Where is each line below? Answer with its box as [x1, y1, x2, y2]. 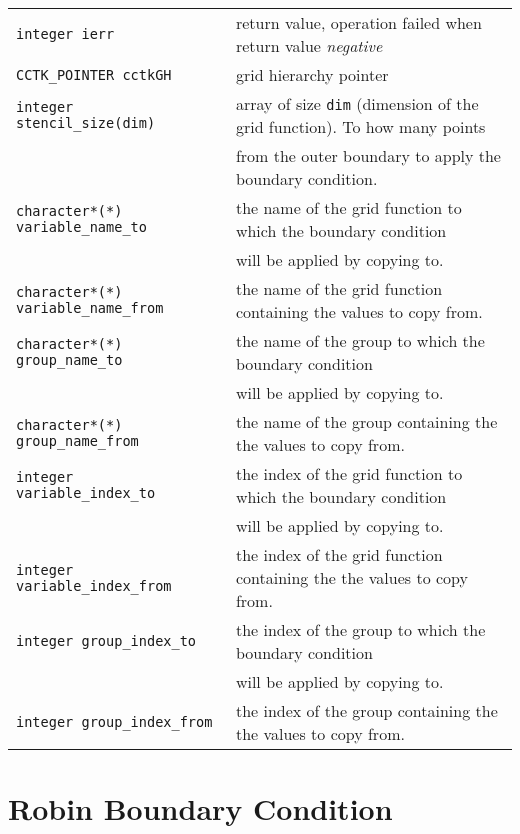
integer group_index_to [16, 633, 197, 649]
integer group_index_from [16, 714, 213, 730]
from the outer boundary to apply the [235, 144, 501, 167]
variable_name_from [16, 300, 164, 316]
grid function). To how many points [235, 115, 486, 138]
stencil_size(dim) [16, 115, 156, 131]
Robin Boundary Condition [8, 788, 393, 829]
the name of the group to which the [235, 329, 485, 352]
